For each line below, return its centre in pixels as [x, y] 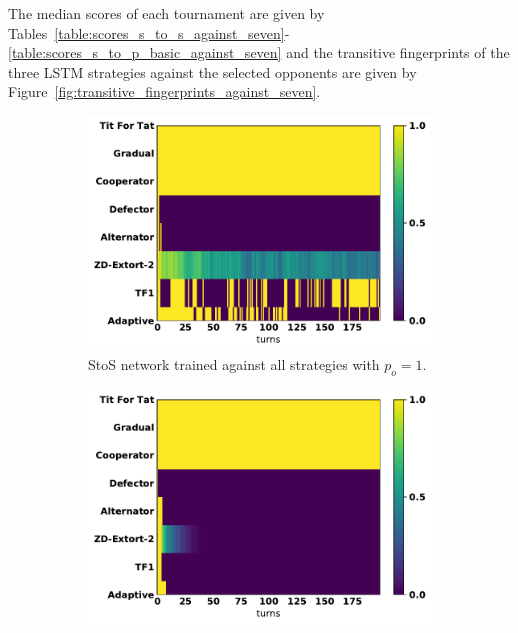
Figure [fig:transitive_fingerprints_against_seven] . [164, 91]
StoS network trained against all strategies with [234, 364]
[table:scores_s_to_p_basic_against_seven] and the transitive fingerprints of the [259, 52]
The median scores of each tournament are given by [166, 13]
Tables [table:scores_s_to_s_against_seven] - [149, 32]
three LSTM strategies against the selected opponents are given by [212, 71]
